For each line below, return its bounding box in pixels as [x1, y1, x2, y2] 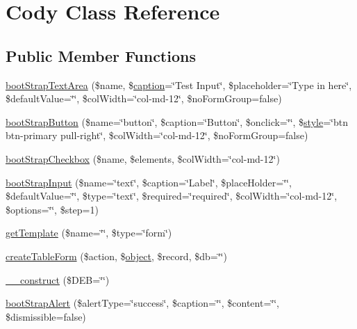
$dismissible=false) [6, 309, 86, 323]
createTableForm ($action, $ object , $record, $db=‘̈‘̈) [6, 248, 227, 263]
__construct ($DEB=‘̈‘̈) [6, 272, 110, 287]
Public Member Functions [6, 45, 196, 66]
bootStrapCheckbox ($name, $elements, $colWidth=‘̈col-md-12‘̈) [6, 151, 280, 166]
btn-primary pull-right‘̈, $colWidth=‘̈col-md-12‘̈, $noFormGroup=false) [6, 128, 308, 143]
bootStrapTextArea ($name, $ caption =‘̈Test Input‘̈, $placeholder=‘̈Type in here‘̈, [6, 77, 352, 92]
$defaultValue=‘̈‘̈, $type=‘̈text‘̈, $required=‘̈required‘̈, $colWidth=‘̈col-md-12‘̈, [6, 188, 338, 203]
